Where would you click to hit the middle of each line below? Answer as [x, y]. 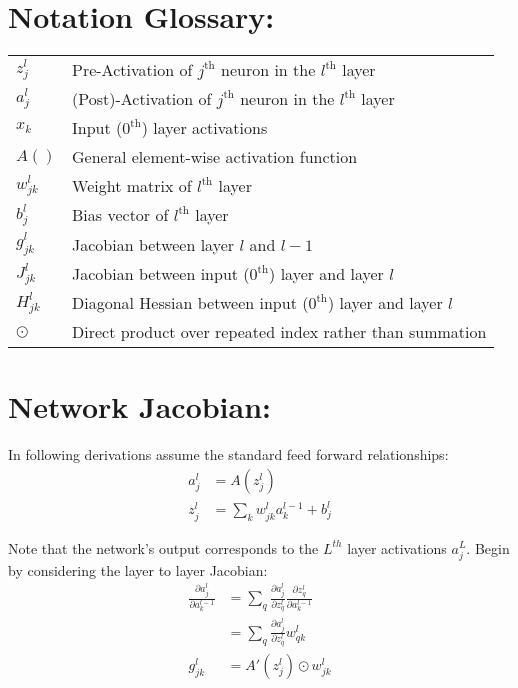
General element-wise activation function [215, 157]
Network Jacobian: [140, 406]
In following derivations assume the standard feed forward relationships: [228, 454]
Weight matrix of [132, 186]
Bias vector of [120, 215]
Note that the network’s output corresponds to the [163, 547]
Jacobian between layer [153, 244]
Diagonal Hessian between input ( [190, 303]
